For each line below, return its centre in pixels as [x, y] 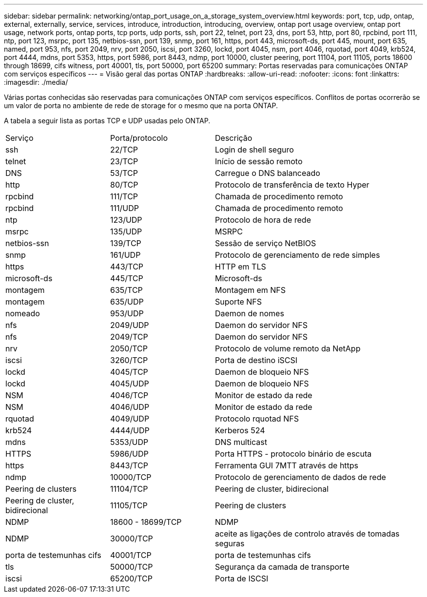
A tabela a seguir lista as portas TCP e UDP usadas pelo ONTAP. [107, 121]
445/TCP [127, 278]
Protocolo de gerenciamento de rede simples [298, 255]
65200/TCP [131, 578]
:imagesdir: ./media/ [36, 82]
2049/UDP [130, 325]
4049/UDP [130, 419]
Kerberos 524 [240, 430]
